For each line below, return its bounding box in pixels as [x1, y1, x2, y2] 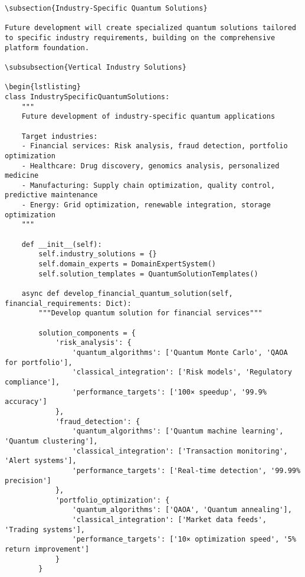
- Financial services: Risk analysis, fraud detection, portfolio [21, 142, 288, 151]
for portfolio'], [5, 358, 73, 367]
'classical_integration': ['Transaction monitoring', [72, 446, 288, 455]
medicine [5, 171, 39, 180]
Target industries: [21, 132, 98, 141]
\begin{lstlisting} [5, 83, 81, 92]
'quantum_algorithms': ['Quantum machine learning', [72, 427, 284, 436]
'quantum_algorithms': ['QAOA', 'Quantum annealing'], [72, 506, 292, 514]
